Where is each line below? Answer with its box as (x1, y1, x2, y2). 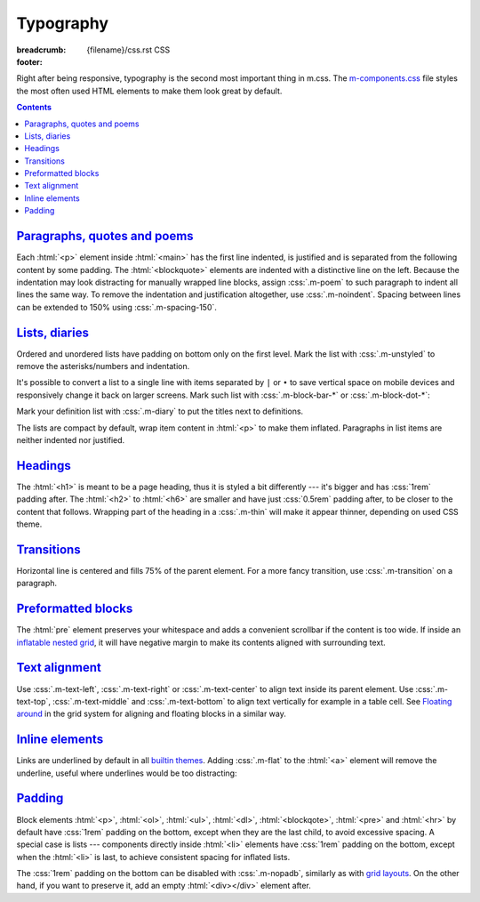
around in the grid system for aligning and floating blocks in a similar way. (16, 708, 286, 720)
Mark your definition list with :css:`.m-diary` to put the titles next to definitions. (16, 406, 304, 417)
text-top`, (16, 696, 51, 706)
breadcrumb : (16, 44, 67, 55)
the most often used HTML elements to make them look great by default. (16, 85, 283, 96)
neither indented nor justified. (16, 434, 125, 445)
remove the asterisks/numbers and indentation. (16, 361, 190, 371)
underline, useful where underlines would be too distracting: (16, 768, 237, 778)
